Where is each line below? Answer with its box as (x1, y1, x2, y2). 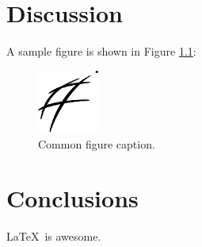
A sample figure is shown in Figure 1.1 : (6, 43, 196, 60)
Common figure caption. (38, 135, 155, 152)
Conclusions (6, 182, 139, 214)
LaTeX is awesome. (6, 228, 101, 245)
